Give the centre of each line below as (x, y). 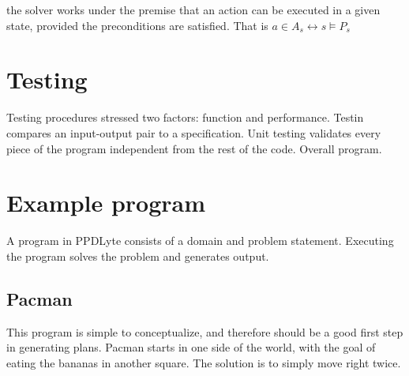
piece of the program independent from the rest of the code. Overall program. (194, 148)
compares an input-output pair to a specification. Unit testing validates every (194, 132)
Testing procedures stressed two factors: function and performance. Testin (185, 117)
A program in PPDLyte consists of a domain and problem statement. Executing (200, 241)
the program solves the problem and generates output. (138, 256)
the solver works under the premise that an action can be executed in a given (193, 9)
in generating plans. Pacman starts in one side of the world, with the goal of (191, 347)
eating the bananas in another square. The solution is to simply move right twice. (204, 362)
